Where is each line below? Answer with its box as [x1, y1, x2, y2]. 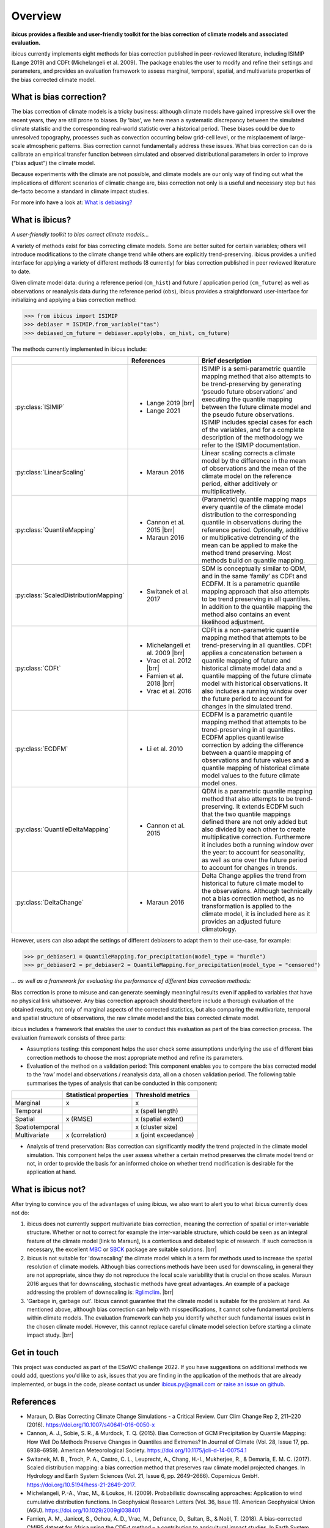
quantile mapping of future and [202, 656, 291, 665]
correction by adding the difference [202, 741, 304, 749]
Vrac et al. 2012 [147, 656, 192, 665]
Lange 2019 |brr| [147, 399, 195, 408]
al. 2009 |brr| [147, 648, 185, 657]
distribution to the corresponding [202, 510, 296, 519]
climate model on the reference [202, 472, 292, 480]
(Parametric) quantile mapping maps [202, 495, 307, 504]
